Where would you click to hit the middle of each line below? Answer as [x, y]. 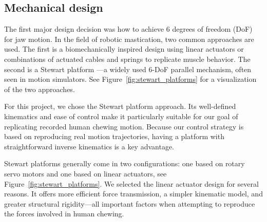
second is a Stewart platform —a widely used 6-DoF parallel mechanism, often [128, 69]
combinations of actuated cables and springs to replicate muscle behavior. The [127, 59]
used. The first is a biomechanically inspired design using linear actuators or [124, 49]
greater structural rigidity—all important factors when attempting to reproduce [130, 203]
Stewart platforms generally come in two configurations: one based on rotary [125, 163]
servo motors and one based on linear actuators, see [85, 173]
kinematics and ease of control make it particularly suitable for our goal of [121, 116]
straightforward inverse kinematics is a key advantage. [89, 146]
